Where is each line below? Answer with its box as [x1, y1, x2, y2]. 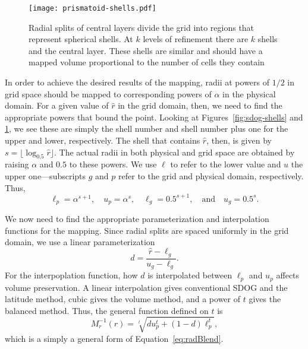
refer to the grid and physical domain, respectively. [118, 169, 304, 182]
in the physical [222, 87, 276, 100]
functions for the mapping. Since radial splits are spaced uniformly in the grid [5, 224, 289, 236]
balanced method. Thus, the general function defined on [5, 304, 209, 316]
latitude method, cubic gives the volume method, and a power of [5, 293, 241, 305]
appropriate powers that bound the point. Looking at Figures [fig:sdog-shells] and [5, 110, 303, 123]
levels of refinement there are [143, 33, 249, 45]
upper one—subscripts [5, 169, 86, 182]
